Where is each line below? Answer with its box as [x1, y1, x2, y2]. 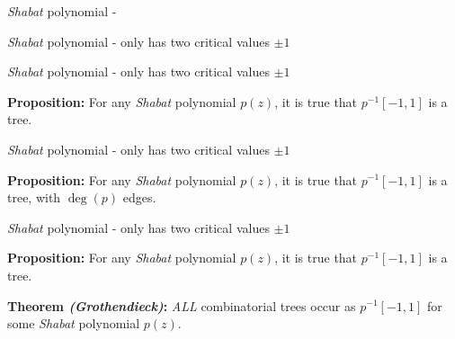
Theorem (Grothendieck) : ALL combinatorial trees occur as [7, 296, 356, 315]
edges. [122, 188, 156, 207]
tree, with [7, 188, 61, 207]
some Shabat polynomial [7, 314, 140, 333]
